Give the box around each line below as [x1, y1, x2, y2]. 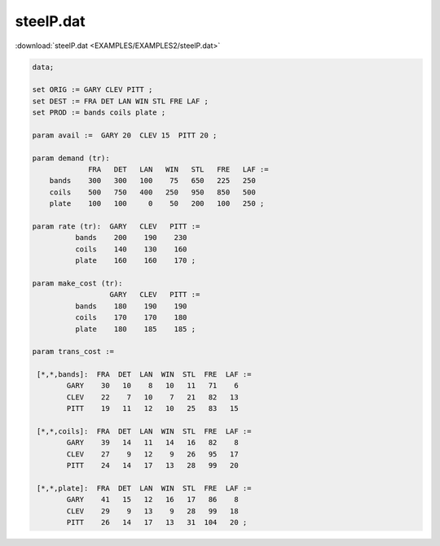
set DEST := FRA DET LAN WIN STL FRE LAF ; [32, 96, 209, 106]
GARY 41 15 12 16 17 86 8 [66, 495, 240, 505]
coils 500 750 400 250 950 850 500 [49, 187, 256, 197]
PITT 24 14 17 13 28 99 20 [66, 461, 240, 470]
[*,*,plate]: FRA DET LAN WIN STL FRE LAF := [37, 483, 252, 492]
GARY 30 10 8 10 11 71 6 [66, 381, 240, 391]
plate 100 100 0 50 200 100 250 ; [49, 199, 265, 208]
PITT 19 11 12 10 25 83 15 [66, 404, 240, 413]
